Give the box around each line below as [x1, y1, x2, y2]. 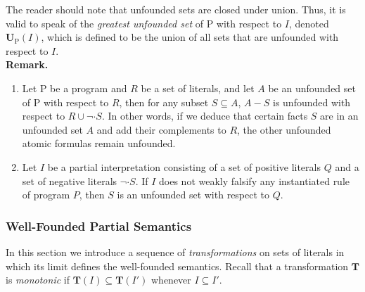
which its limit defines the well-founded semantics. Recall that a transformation [6, 258, 349, 273]
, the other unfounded [237, 122, 331, 137]
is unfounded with [272, 94, 351, 109]
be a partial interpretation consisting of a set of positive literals [47, 159, 321, 174]
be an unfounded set [268, 80, 356, 95]
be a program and [50, 80, 127, 95]
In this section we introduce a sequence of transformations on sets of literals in [6, 244, 345, 259]
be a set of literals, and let [141, 80, 255, 95]
